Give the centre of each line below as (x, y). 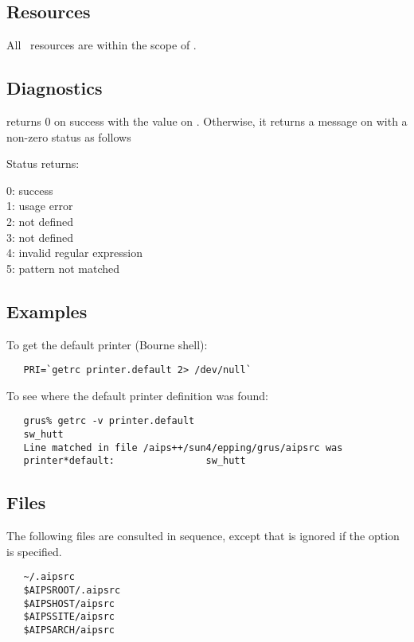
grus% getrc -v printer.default (109, 421)
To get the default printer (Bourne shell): (107, 344)
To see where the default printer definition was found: (137, 395)
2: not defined (40, 221)
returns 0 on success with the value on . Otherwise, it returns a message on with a (207, 121)
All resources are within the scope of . (102, 45)
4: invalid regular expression (75, 253)
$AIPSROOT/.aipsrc (72, 591)
